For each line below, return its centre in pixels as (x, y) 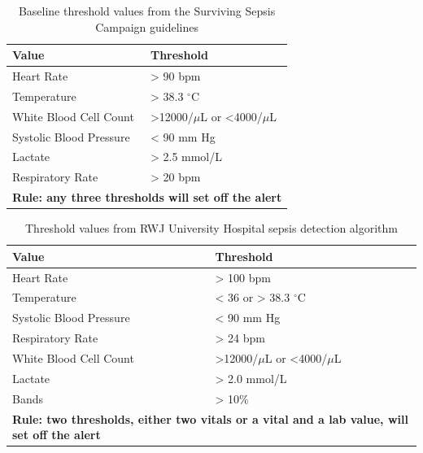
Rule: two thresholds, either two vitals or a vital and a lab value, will (210, 418)
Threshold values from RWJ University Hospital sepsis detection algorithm (211, 228)
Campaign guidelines (147, 26)
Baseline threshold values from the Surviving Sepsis (147, 11)
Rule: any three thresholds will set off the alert (147, 197)
